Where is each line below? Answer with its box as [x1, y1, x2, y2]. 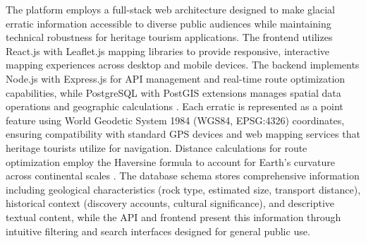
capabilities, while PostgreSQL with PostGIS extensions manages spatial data [6, 85, 341, 100]
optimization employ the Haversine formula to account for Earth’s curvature [6, 154, 335, 169]
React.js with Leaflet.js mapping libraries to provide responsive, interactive [6, 43, 330, 58]
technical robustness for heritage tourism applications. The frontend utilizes [6, 30, 333, 45]
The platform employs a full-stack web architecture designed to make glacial [6, 2, 335, 16]
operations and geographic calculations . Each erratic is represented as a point [6, 99, 343, 114]
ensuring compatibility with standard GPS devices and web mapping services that [6, 126, 360, 141]
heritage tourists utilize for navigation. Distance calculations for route [6, 140, 307, 155]
